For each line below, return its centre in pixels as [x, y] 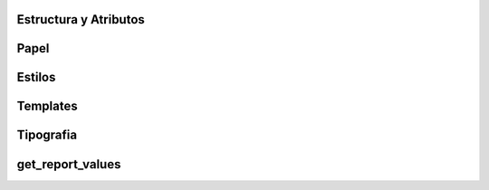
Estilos [36, 77]
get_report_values [69, 164]
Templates [47, 106]
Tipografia [47, 135]
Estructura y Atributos [81, 19]
